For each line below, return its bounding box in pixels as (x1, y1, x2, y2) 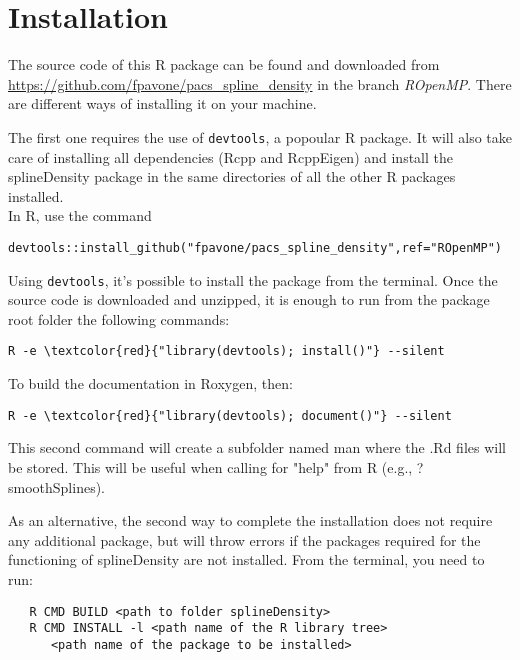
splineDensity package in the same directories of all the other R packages (8, 166, 456, 187)
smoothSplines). (8, 476, 106, 497)
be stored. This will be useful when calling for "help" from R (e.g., (8, 456, 413, 477)
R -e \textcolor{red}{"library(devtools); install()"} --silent (8, 344, 445, 359)
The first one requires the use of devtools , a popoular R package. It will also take (8, 126, 512, 147)
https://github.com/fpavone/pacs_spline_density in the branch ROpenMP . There (8, 73, 512, 94)
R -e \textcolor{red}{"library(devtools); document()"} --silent (8, 408, 452, 423)
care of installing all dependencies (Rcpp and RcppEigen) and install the (8, 146, 454, 167)
